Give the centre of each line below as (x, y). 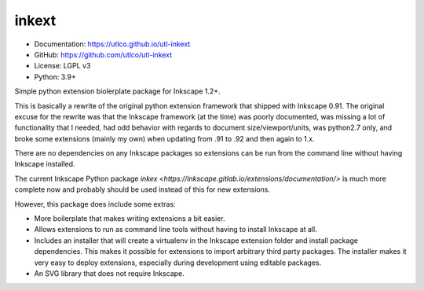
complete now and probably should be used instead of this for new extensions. (143, 189)
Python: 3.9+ (55, 77)
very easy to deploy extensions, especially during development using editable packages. (178, 262)
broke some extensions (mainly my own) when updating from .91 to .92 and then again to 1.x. (165, 138)
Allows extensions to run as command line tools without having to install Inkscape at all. (175, 229)
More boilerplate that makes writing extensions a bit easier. (130, 218)
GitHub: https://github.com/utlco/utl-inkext (103, 54)
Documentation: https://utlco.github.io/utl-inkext (112, 44)
